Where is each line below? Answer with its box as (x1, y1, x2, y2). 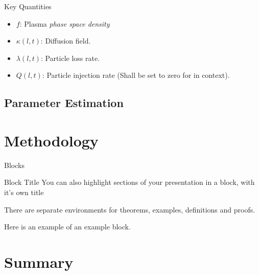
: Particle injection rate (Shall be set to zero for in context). (42, 70, 230, 80)
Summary (4, 251, 74, 272)
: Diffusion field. (40, 35, 91, 46)
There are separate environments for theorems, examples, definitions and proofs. (4, 204, 255, 215)
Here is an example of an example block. (4, 221, 131, 232)
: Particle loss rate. (40, 52, 100, 63)
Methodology (4, 130, 99, 151)
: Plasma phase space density (19, 18, 110, 29)
